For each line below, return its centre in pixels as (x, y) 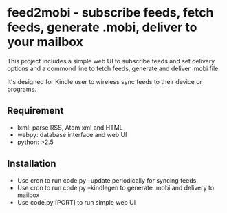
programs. (22, 89)
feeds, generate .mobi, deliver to (102, 27)
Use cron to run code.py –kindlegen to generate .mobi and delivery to (116, 187)
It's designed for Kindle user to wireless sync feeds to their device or (105, 81)
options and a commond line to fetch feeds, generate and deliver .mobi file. (113, 68)
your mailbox (45, 42)
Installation (32, 164)
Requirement (35, 111)
